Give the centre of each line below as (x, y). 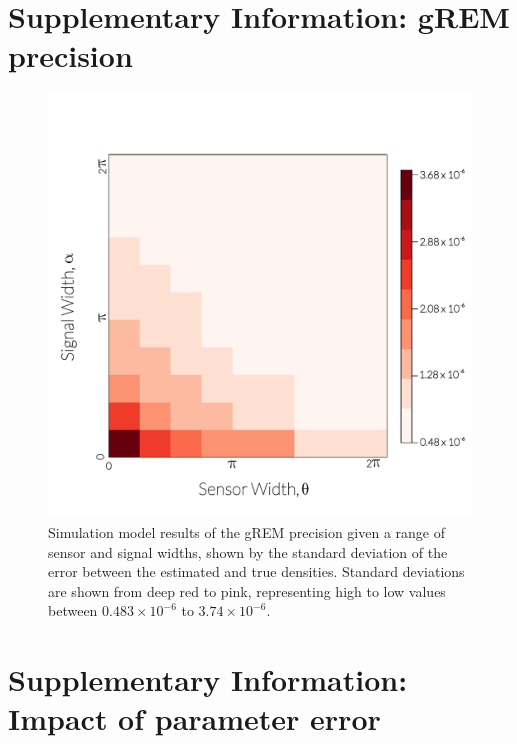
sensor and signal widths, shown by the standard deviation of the (248, 551)
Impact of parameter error (194, 718)
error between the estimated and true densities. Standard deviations (256, 571)
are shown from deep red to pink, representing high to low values (247, 590)
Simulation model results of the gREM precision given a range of (247, 531)
